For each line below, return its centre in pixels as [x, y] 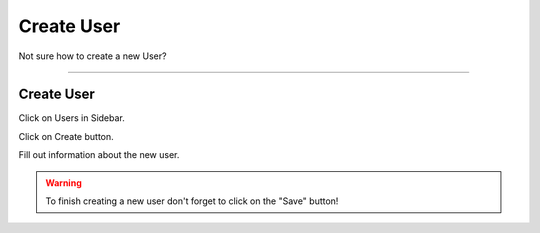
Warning [63, 182]
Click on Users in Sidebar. [71, 118]
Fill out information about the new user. [99, 155]
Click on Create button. [66, 136]
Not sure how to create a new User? [92, 56]
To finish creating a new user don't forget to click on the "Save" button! [192, 201]
